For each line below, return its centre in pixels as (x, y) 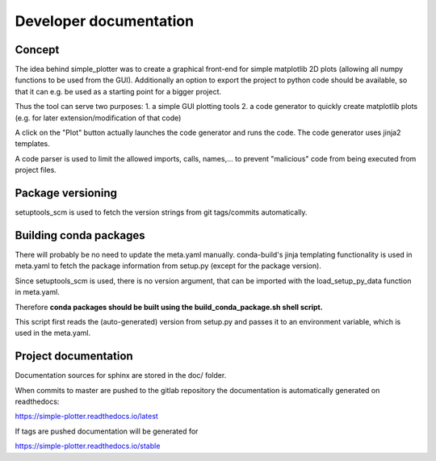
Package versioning (66, 193)
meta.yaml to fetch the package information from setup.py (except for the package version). (168, 266)
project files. (36, 170)
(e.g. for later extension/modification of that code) (98, 118)
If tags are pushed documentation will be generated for (107, 431)
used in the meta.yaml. (53, 333)
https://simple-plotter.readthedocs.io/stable (88, 446)
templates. (32, 144)
